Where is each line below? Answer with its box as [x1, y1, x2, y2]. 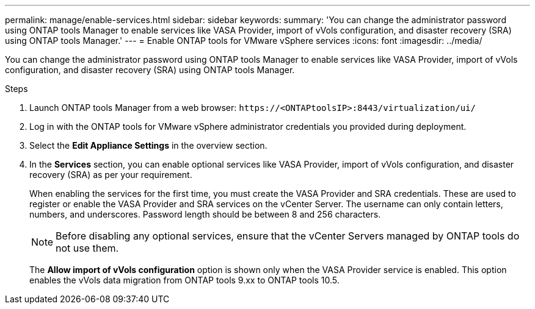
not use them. [56, 242, 119, 254]
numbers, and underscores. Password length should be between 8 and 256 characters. [29, 209, 381, 219]
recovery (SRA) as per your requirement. [29, 169, 192, 180]
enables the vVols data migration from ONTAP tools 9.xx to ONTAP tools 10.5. [29, 275, 340, 285]
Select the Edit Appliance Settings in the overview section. [29, 140, 267, 151]
